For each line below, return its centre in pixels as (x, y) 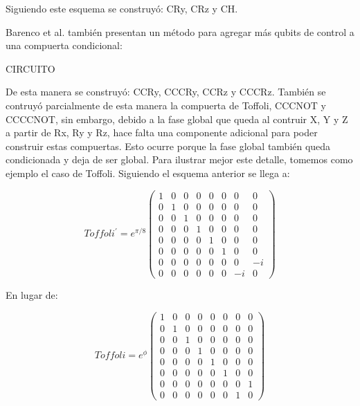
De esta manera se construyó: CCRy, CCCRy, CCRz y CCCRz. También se (166, 92)
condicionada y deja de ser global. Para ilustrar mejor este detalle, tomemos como (179, 159)
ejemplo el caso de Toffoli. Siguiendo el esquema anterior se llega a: (148, 173)
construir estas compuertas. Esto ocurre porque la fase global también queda (168, 146)
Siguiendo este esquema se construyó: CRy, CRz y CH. (122, 8)
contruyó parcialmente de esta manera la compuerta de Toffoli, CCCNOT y (166, 105)
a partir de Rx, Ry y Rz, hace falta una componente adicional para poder (162, 132)
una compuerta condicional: (64, 45)
